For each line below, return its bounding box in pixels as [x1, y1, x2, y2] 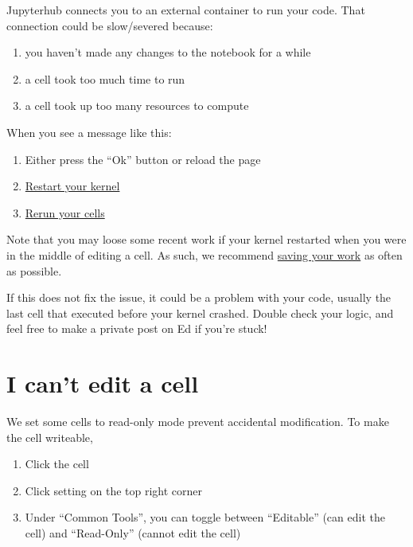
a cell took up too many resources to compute [25, 97, 249, 114]
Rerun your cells [25, 204, 105, 221]
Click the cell [25, 455, 89, 472]
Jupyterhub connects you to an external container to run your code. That [6, 2, 365, 18]
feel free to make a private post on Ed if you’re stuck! [6, 320, 267, 337]
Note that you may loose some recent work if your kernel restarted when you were [6, 231, 407, 248]
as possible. [6, 262, 62, 279]
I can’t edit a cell [6, 367, 199, 400]
